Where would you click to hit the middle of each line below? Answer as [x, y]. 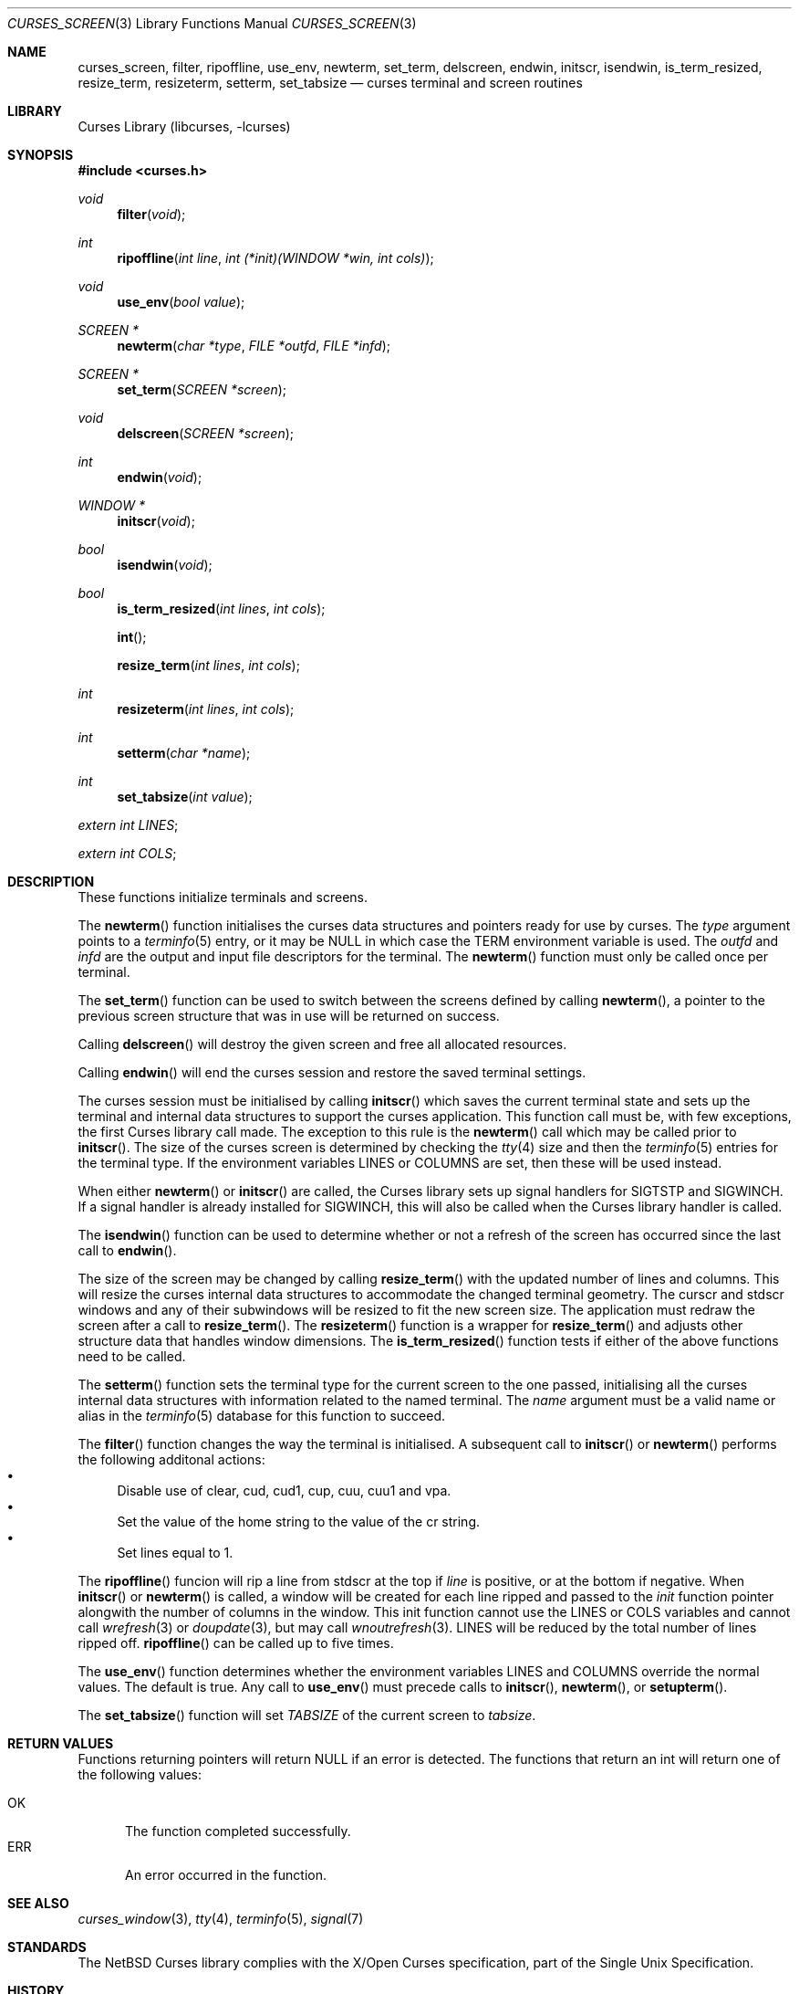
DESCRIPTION [51, 882]
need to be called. [132, 1356]
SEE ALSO [38, 1903]
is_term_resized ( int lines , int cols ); [221, 609]
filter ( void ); [151, 214]
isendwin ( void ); [165, 565]
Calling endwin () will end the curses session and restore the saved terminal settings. [332, 1072]
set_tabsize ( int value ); [185, 797]
